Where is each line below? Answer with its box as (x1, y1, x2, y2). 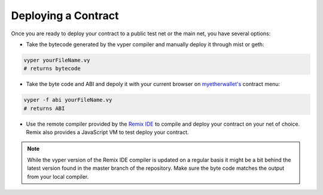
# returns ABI (23, 105, 65, 112)
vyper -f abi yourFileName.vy (23, 96, 112, 103)
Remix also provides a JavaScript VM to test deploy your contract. (26, 129, 189, 136)
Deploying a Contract (11, 9, 119, 22)
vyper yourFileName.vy (23, 57, 90, 63)
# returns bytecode (23, 65, 81, 72)
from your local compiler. (27, 173, 89, 180)
